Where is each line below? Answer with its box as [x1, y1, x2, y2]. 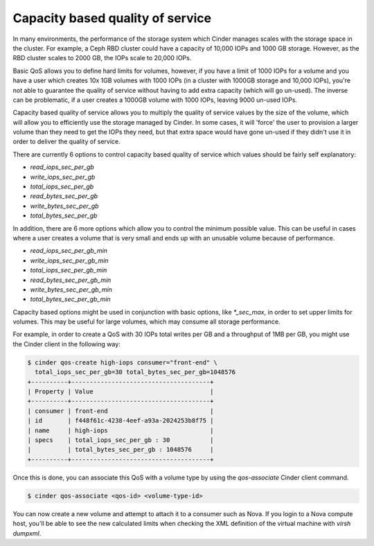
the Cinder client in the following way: [12, 340, 121, 348]
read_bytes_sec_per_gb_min [30, 276, 112, 284]
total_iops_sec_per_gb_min [30, 266, 107, 274]
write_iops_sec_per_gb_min [30, 256, 109, 265]
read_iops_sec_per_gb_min [30, 247, 107, 255]
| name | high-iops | [27, 426, 214, 434]
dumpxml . [12, 529, 42, 537]
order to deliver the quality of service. [12, 137, 121, 146]
